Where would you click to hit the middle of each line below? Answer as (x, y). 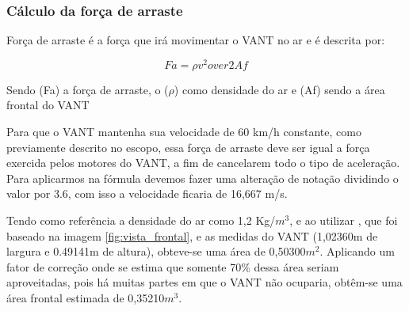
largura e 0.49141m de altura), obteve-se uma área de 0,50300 (156, 251)
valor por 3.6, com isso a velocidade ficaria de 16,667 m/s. (147, 193)
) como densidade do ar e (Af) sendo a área (279, 89)
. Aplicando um (357, 251)
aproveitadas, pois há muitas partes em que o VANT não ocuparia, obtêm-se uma (204, 282)
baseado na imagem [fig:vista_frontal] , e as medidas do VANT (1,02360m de (192, 235)
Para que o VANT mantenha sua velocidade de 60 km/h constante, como (184, 132)
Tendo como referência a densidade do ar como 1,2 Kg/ (141, 220)
